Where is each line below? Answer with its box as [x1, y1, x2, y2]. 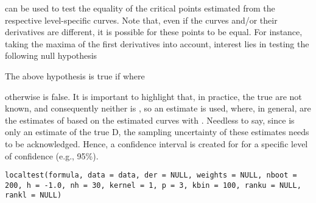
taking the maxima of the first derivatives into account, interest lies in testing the [5, 37, 309, 50]
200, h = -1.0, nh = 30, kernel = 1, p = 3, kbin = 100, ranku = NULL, [5, 181, 301, 190]
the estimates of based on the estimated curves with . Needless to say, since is [5, 113, 295, 126]
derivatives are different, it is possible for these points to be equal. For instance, [5, 25, 303, 38]
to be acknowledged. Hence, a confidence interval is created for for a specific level [5, 137, 308, 150]
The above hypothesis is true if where [5, 69, 145, 82]
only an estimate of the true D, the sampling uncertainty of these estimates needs [5, 125, 309, 138]
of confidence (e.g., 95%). [5, 149, 99, 162]
